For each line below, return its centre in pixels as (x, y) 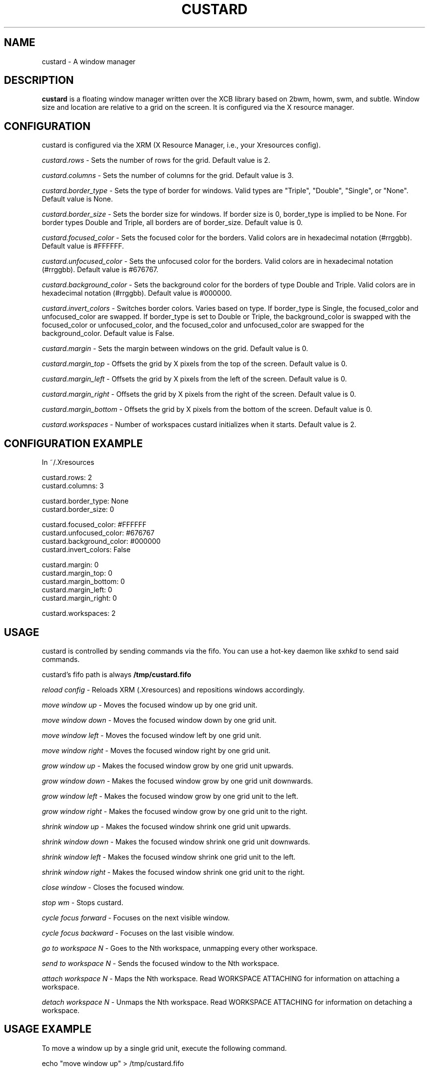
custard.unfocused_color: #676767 (98, 533)
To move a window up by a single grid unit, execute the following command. (164, 1048)
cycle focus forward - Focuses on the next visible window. (136, 917)
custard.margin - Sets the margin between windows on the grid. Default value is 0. (175, 349)
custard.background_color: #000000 (101, 541)
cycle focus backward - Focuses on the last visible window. (138, 933)
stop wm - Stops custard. (83, 902)
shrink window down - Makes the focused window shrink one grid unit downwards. (176, 841)
